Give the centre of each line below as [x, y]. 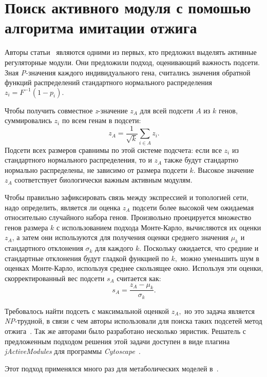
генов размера [26, 227]
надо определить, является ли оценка [63, 207]
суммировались [28, 120]
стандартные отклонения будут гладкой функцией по [87, 258]
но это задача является [220, 311]
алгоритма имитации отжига [101, 27]
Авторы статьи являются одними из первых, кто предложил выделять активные [131, 52]
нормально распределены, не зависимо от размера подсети [96, 170]
